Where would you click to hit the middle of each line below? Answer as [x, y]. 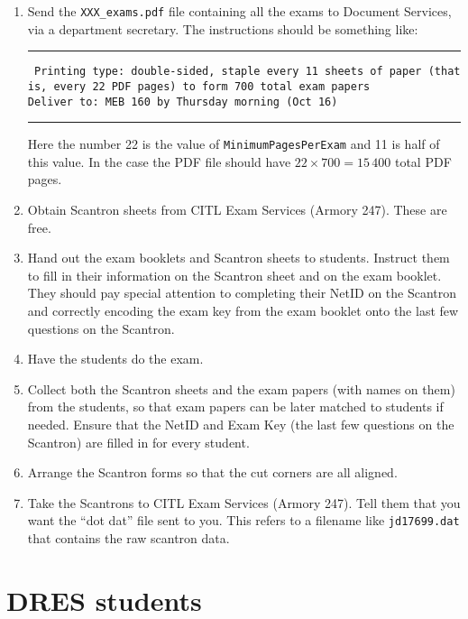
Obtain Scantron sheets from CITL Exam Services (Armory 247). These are [237, 210]
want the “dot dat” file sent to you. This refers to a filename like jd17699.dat [243, 520]
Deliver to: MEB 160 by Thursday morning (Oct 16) [183, 102]
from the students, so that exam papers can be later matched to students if [235, 407]
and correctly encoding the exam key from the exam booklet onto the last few [243, 311]
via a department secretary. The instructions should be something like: [223, 28]
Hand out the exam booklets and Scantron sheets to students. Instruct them [239, 258]
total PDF [423, 161]
